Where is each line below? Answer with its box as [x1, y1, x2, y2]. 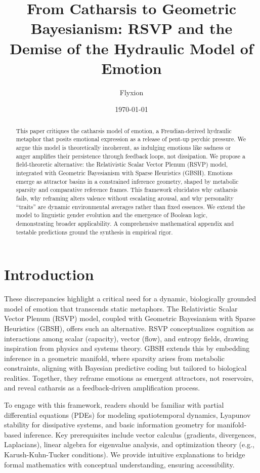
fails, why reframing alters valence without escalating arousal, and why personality [16, 193, 234, 202]
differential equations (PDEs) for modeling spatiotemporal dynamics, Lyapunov [4, 409, 251, 420]
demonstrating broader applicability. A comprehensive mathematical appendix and [16, 219, 234, 227]
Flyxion [119, 87, 144, 97]
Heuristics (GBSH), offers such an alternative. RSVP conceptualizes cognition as [4, 323, 254, 333]
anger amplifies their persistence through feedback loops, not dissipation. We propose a [16, 151, 245, 160]
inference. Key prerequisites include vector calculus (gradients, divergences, [23, 429, 256, 440]
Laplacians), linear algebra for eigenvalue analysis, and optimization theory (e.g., [4, 439, 254, 450]
